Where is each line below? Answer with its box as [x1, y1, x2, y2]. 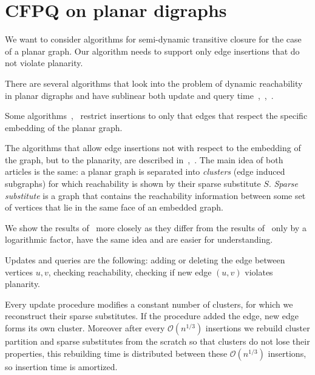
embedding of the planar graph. [5, 121, 123, 133]
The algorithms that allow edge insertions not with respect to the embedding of [5, 141, 301, 154]
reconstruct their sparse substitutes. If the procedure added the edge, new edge [5, 309, 299, 322]
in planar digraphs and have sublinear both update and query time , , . [5, 89, 274, 101]
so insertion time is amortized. [5, 360, 118, 373]
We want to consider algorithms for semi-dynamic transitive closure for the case [5, 33, 302, 46]
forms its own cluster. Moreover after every [5, 322, 165, 334]
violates [245, 265, 273, 278]
